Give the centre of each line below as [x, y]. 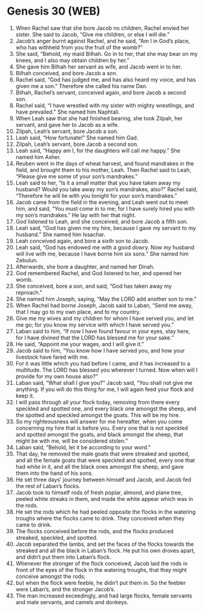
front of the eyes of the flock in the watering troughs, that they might [101, 569]
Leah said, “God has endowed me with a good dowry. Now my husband [105, 247]
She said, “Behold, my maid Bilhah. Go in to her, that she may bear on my [107, 53]
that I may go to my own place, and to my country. [78, 311]
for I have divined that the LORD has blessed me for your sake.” [95, 338]
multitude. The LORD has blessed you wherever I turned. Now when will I [107, 370]
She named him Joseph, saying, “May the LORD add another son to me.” [106, 299]
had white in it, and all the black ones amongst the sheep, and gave [100, 466]
